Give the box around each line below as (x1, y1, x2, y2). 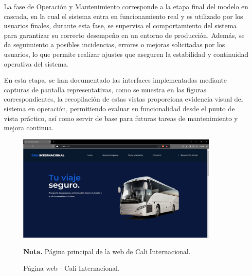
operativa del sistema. (4, 58, 69, 69)
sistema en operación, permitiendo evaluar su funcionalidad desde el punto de (4, 103, 235, 113)
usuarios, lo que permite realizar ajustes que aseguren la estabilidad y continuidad (4, 49, 249, 59)
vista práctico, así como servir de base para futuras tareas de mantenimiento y (4, 113, 238, 123)
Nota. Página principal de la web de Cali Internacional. (23, 246, 191, 257)
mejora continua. (4, 122, 54, 133)
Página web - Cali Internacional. (23, 262, 120, 273)
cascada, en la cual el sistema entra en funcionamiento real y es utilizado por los (4, 11, 243, 21)
